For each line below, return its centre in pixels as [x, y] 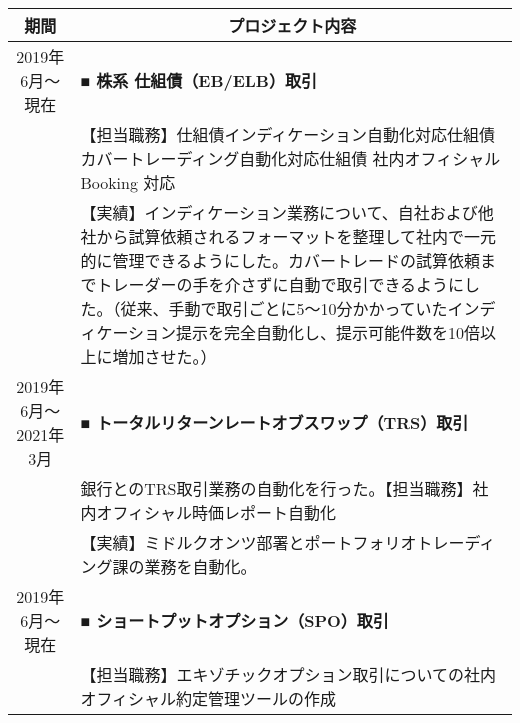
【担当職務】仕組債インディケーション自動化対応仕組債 [287, 134]
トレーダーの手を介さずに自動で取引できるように [280, 284]
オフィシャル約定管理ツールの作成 [208, 698]
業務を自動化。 [200, 566]
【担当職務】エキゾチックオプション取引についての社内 [288, 674]
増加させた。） [164, 356]
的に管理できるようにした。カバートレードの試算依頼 [280, 260]
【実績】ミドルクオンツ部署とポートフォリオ [248, 542]
